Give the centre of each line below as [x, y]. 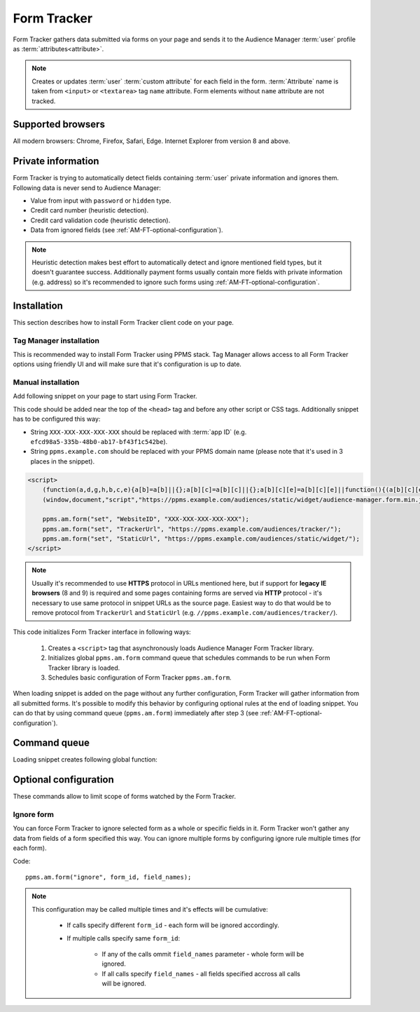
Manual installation [46, 382]
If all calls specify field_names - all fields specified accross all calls [201, 973]
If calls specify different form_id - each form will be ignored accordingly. [173, 925]
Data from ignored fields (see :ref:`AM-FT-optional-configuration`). [127, 230]
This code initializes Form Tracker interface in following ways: [102, 632]
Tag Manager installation [56, 340]
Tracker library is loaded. [84, 668]
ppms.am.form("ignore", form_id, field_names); [108, 877]
